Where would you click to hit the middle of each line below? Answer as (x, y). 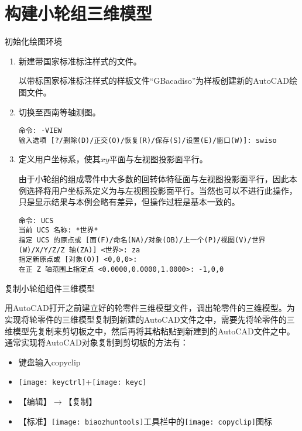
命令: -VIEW (40, 131)
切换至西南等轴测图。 (59, 112)
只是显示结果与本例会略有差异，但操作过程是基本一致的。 (129, 202)
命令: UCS (36, 220)
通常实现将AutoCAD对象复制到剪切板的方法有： (97, 342)
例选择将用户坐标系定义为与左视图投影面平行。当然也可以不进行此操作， (158, 190)
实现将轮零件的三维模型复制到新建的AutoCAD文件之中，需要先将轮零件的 (146, 319)
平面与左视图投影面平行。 (158, 159)
